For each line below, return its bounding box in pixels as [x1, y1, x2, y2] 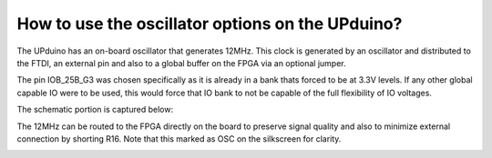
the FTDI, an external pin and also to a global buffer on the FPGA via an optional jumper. [16, 57, 346, 68]
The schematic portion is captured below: [16, 104, 173, 115]
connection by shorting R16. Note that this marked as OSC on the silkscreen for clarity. [16, 133, 342, 144]
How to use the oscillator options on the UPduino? [16, 14, 403, 34]
